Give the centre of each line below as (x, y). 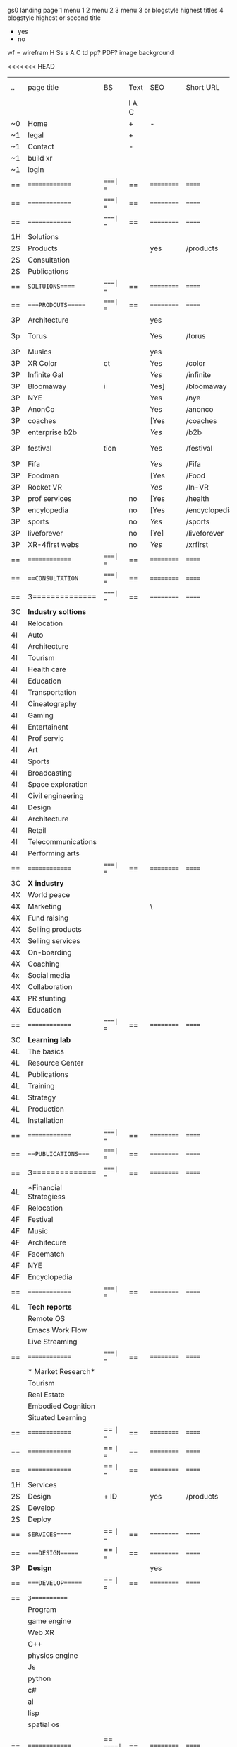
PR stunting (47, 998)
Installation (46, 1120)
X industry (46, 883)
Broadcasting (50, 773)
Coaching (44, 964)
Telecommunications (62, 842)
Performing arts (54, 853)
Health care (47, 669)
